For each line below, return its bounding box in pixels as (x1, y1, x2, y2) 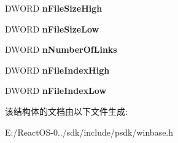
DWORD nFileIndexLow (5, 84, 107, 97)
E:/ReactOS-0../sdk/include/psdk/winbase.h (5, 125, 174, 138)
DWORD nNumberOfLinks (5, 43, 117, 56)
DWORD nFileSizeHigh (5, 2, 103, 14)
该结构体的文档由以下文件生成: (5, 104, 128, 117)
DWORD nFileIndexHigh (5, 63, 110, 76)
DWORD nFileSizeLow (5, 22, 99, 35)
